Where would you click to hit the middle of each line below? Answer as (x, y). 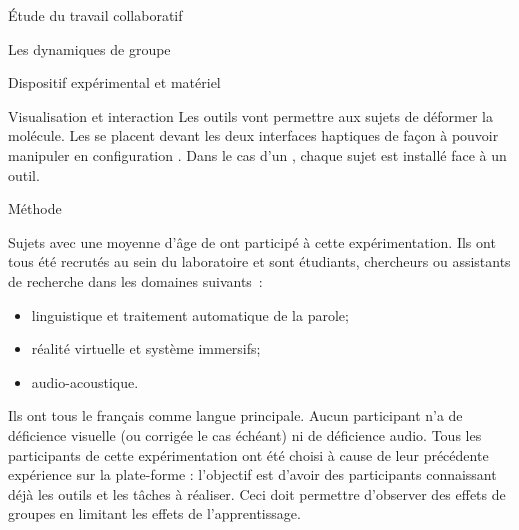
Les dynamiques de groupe (89, 48)
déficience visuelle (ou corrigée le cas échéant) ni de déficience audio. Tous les (245, 434)
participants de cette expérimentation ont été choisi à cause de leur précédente (248, 454)
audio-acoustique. (85, 381)
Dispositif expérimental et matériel (114, 82)
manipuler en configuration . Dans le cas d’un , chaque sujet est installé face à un (257, 154)
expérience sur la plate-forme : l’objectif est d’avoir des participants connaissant (252, 474)
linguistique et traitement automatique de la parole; (190, 314)
